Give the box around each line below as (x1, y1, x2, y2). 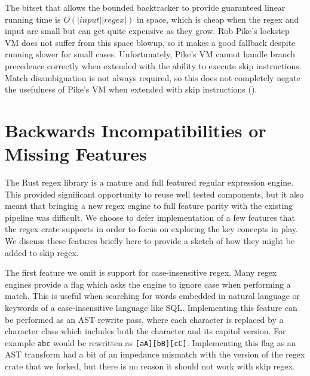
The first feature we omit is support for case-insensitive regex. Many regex (5, 266, 277, 279)
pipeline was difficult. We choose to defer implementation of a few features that (5, 211, 296, 223)
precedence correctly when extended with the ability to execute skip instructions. (5, 59, 302, 72)
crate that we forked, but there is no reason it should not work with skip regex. (5, 360, 295, 372)
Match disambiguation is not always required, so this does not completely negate (5, 71, 300, 84)
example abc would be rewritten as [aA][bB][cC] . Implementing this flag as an (5, 336, 296, 349)
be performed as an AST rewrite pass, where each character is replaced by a (5, 313, 284, 325)
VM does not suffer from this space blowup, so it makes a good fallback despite (5, 36, 296, 48)
